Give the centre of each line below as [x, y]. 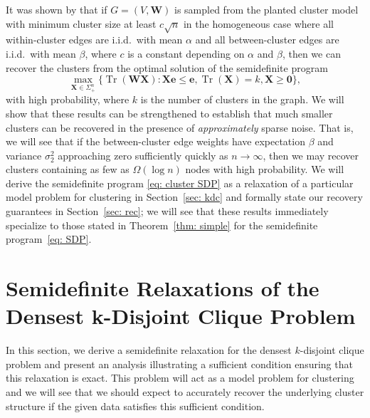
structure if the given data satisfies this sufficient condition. [135, 406]
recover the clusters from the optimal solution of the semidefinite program [167, 67]
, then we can [311, 53]
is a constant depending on [186, 53]
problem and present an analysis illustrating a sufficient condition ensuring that [179, 364]
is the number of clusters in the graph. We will [242, 99]
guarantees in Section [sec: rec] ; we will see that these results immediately [167, 211]
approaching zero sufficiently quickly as [143, 155]
